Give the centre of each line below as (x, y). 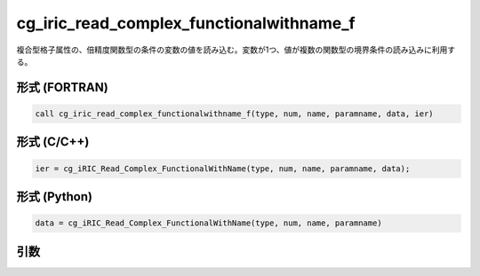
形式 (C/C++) (53, 142)
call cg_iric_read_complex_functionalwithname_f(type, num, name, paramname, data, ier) (235, 114)
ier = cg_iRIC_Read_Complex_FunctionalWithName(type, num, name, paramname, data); (223, 168)
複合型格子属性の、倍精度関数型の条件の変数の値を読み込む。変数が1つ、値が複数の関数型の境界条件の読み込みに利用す (236, 50)
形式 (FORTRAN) (62, 87)
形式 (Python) (55, 197)
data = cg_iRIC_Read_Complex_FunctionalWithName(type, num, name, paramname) (208, 223)
